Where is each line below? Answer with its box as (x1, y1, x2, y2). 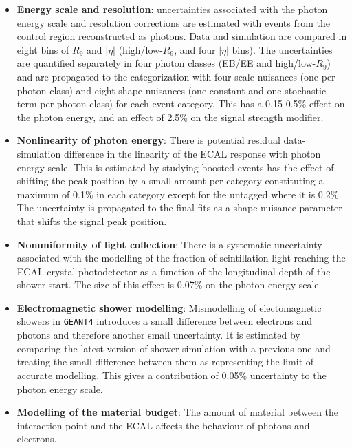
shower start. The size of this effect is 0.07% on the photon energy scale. (16, 277, 322, 292)
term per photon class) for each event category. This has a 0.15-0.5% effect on (16, 96, 345, 111)
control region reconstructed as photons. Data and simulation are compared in (16, 29, 347, 43)
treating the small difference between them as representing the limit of (16, 354, 314, 369)
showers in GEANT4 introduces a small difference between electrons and (16, 314, 313, 328)
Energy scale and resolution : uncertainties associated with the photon (16, 2, 328, 16)
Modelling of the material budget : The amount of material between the (16, 405, 339, 419)
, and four (174, 42, 216, 56)
